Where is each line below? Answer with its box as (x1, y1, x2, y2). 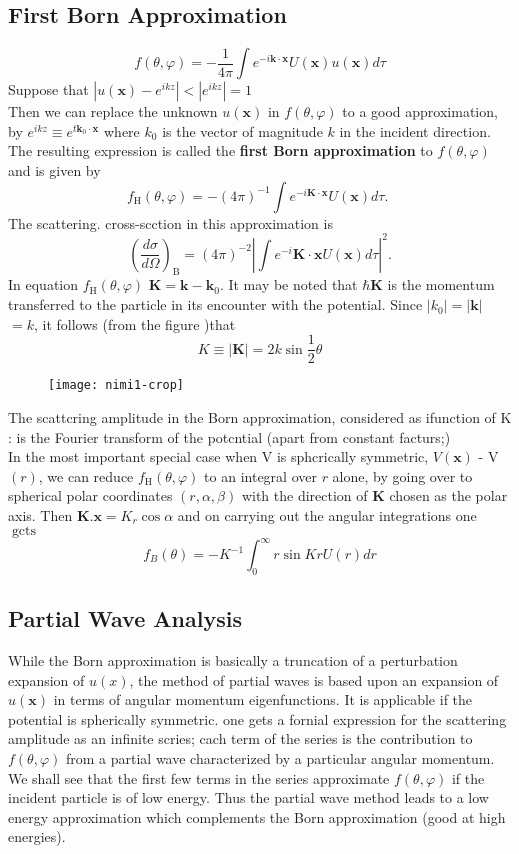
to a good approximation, (342, 101, 498, 122)
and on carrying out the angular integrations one (177, 504, 477, 525)
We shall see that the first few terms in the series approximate (8, 767, 390, 788)
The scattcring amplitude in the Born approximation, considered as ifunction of (8, 406, 496, 427)
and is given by (8, 159, 101, 180)
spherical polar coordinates (8, 485, 173, 506)
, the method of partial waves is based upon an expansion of (129, 669, 499, 690)
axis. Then (8, 504, 73, 525)
